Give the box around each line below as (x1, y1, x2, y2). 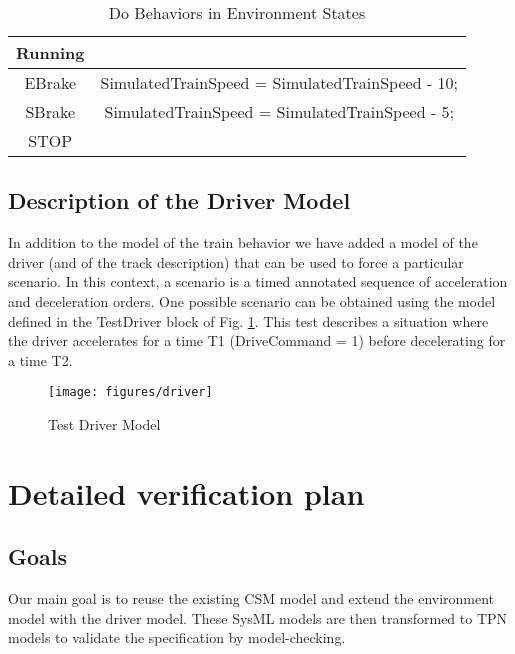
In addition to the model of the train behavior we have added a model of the (8, 232, 478, 253)
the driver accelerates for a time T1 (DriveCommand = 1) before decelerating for (8, 330, 506, 351)
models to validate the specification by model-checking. (8, 627, 346, 648)
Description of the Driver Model (8, 185, 351, 216)
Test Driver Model (48, 414, 161, 435)
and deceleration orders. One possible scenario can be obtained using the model (8, 290, 496, 311)
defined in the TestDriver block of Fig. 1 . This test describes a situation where (8, 310, 489, 331)
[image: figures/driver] (48, 385, 213, 400)
